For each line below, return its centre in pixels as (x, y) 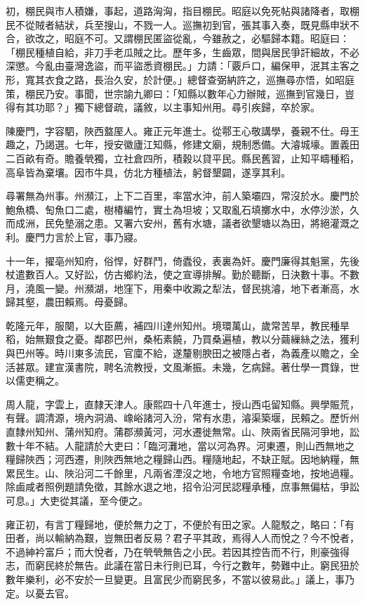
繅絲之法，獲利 (325, 339)
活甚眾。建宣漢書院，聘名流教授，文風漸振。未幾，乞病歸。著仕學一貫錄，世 (182, 366)
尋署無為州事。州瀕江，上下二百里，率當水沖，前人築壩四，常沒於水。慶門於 (182, 196)
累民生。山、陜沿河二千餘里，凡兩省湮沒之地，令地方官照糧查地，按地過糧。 (182, 473)
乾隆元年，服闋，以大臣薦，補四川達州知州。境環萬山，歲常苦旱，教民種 (173, 325)
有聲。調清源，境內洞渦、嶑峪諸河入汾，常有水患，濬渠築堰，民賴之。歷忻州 (182, 418)
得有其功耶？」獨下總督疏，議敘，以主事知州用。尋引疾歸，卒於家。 (163, 107)
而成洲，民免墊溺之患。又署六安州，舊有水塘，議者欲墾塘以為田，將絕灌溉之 (182, 223)
